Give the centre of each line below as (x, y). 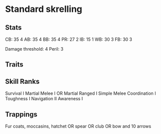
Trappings (21, 114)
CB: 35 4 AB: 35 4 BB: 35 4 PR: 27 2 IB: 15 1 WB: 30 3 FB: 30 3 (69, 39)
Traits (14, 65)
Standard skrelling (44, 9)
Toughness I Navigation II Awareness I (44, 99)
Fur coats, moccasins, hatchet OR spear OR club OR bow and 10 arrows (78, 126)
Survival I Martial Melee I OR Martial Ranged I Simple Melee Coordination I (80, 93)
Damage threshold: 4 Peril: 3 (34, 49)
